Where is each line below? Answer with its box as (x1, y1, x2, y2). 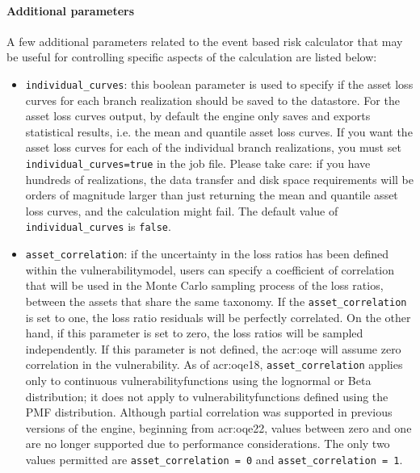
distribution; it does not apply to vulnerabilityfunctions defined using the (25, 387, 388, 404)
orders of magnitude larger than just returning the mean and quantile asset (25, 186, 398, 203)
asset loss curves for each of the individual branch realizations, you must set (25, 139, 401, 156)
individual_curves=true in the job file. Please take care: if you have (25, 155, 371, 172)
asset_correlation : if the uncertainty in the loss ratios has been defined (25, 245, 388, 262)
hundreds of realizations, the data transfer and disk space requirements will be (25, 170, 414, 187)
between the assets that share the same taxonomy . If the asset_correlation (25, 292, 407, 309)
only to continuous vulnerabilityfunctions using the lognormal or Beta (25, 372, 372, 389)
